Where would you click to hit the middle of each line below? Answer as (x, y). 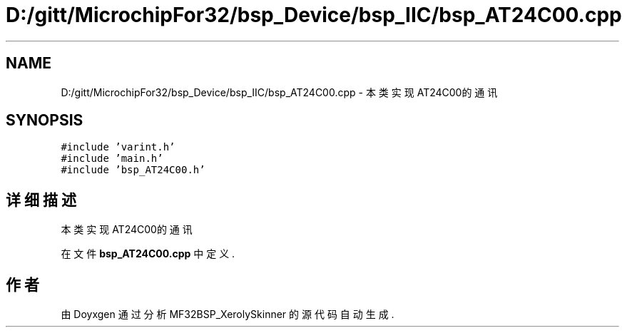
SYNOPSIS (45, 121)
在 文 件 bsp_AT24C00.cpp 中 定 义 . (148, 254)
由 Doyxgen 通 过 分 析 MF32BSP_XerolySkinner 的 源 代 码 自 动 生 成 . (228, 314)
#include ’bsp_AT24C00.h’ (133, 170)
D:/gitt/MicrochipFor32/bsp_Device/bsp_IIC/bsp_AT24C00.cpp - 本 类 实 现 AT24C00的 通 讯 (279, 92)
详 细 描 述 (41, 200)
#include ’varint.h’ (118, 147)
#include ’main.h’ (112, 159)
